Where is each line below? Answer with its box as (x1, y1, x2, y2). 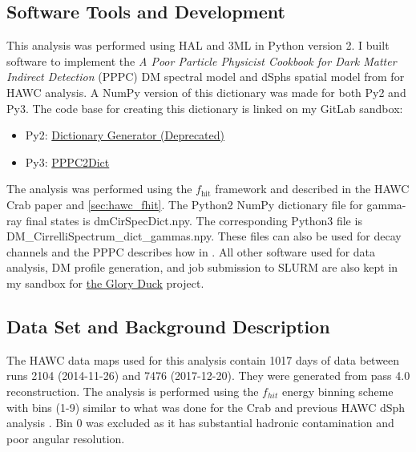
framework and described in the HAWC (215, 180, 410, 197)
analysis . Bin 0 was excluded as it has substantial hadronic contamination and (6, 414, 394, 431)
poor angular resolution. (6, 430, 125, 446)
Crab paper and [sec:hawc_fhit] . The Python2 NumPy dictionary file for (6, 196, 363, 212)
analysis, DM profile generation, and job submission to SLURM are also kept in (6, 259, 398, 276)
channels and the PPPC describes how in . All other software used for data (6, 243, 376, 260)
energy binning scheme (281, 382, 394, 399)
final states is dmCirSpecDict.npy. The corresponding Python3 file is (26, 212, 362, 228)
